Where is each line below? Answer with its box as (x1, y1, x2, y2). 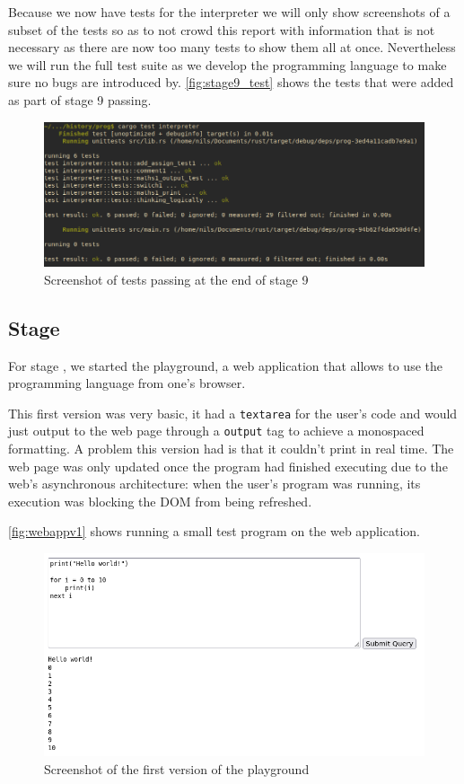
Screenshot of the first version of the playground (44, 759, 310, 778)
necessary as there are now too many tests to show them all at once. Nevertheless (8, 38, 456, 57)
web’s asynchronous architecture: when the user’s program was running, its (8, 474, 421, 493)
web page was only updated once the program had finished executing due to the (8, 456, 448, 475)
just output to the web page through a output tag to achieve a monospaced (8, 421, 425, 440)
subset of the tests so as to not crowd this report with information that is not (8, 20, 435, 39)
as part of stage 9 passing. (8, 90, 152, 109)
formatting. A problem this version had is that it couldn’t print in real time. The (8, 439, 454, 458)
